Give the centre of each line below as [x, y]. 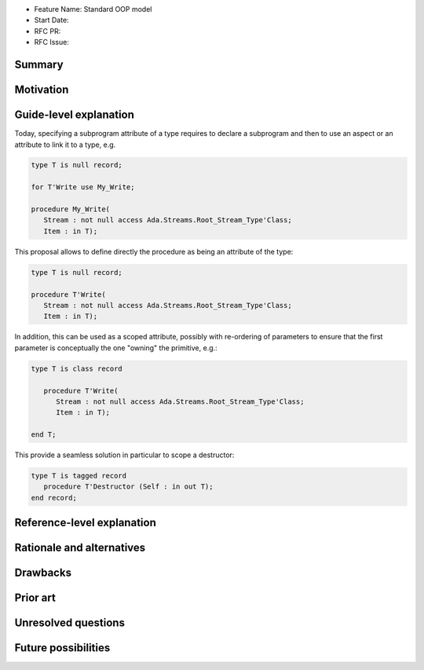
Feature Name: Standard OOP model [93, 9]
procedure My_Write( [70, 209]
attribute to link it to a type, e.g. [65, 145]
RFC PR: [48, 31]
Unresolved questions [70, 623]
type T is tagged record [79, 476]
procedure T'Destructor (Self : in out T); [128, 487]
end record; [54, 498]
